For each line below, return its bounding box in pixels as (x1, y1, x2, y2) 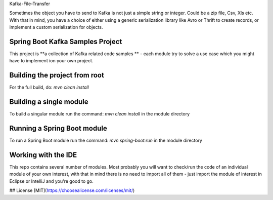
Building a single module (9, 98, 88, 106)
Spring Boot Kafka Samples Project (9, 37, 122, 46)
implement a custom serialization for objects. (9, 24, 103, 30)
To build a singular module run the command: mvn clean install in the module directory (9, 111, 190, 117)
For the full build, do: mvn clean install (9, 84, 89, 91)
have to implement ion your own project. (9, 58, 94, 64)
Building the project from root (9, 71, 105, 79)
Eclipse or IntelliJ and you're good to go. (9, 178, 94, 184)
